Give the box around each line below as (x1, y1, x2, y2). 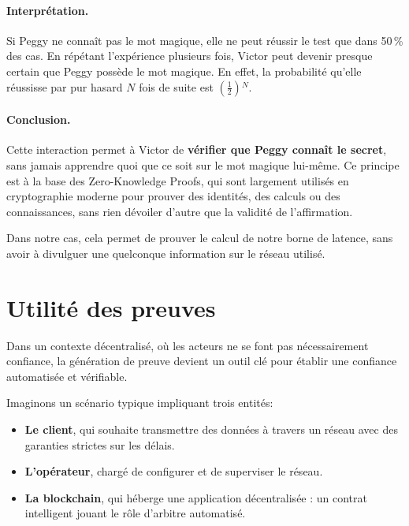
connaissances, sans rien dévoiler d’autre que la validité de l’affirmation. (6, 203, 353, 219)
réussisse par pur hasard (6, 78, 123, 95)
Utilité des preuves (6, 291, 216, 323)
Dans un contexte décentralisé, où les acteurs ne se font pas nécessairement (6, 337, 369, 353)
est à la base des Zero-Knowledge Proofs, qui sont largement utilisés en (6, 172, 349, 188)
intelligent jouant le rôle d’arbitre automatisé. (24, 505, 246, 521)
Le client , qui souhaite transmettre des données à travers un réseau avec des (24, 421, 398, 438)
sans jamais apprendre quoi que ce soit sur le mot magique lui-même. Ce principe (6, 156, 400, 173)
